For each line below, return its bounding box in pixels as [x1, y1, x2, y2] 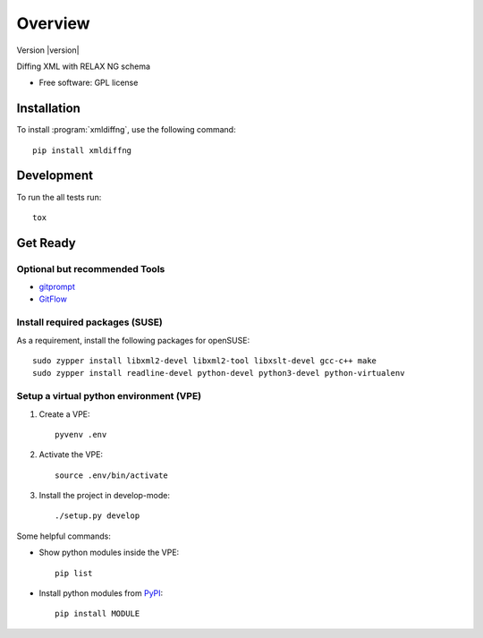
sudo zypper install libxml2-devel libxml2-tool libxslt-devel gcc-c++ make [32, 356, 377, 366]
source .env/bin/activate [55, 470, 169, 481]
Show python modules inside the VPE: [38, 547, 180, 558]
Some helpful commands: [16, 531, 111, 541]
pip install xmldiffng [32, 145, 132, 156]
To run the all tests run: [16, 191, 102, 202]
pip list [55, 568, 93, 578]
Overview [16, 13, 90, 33]
